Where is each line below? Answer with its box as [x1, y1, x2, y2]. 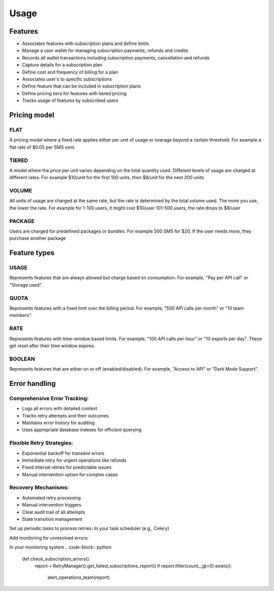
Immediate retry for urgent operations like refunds [22, 457, 127, 463]
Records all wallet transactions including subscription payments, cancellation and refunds [22, 54, 210, 61]
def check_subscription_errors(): [22, 555, 91, 562]
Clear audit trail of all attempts [22, 509, 85, 515]
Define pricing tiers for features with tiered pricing [22, 90, 127, 96]
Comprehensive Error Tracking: [9, 395, 89, 402]
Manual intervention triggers [22, 502, 81, 508]
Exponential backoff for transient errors [22, 450, 105, 456]
